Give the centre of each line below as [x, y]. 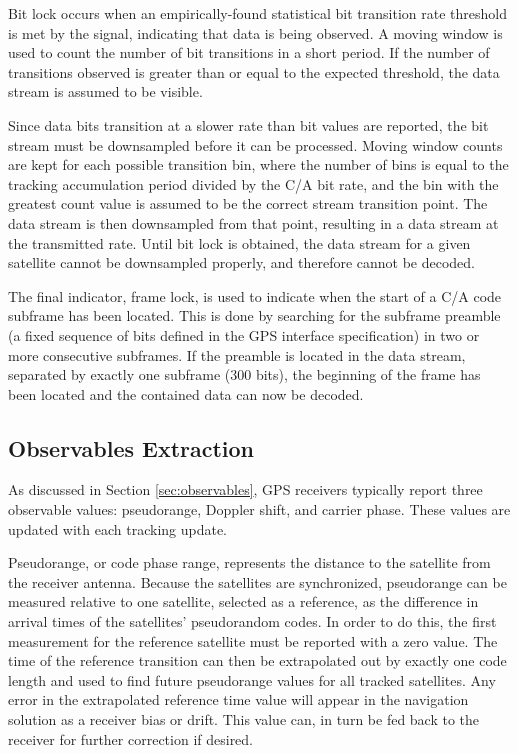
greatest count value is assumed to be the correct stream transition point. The [248, 203]
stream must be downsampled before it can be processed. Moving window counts [255, 144]
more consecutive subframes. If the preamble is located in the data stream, [237, 354]
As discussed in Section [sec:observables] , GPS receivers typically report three [245, 489]
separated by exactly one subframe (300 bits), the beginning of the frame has [244, 374]
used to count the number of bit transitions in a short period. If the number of [249, 52]
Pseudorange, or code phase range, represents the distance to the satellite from [249, 562]
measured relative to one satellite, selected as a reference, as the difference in [243, 601]
